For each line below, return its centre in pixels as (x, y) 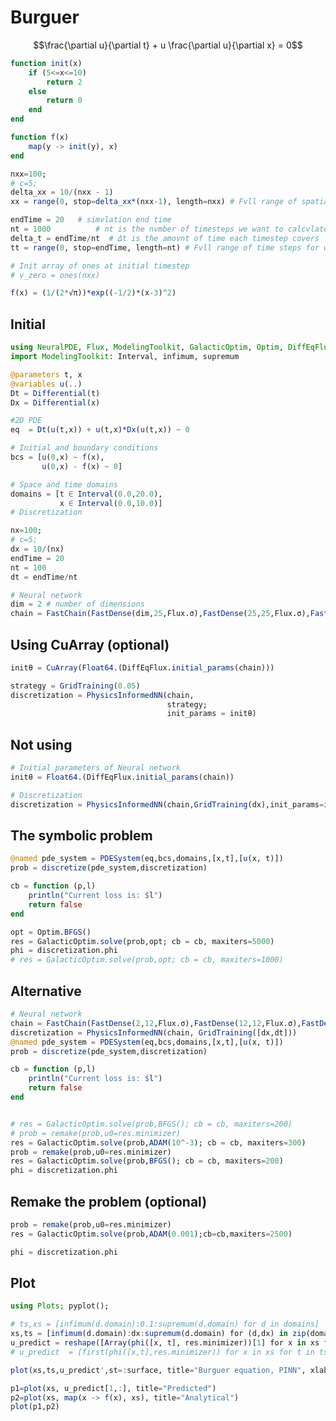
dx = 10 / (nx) (37, 549)
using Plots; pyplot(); (60, 1306)
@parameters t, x (46, 374)
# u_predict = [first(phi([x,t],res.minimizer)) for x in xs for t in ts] (171, 1352)
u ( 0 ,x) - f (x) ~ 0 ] (82, 466)
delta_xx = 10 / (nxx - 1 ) (62, 192)
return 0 (64, 101)
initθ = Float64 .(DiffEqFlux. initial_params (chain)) (122, 777)
